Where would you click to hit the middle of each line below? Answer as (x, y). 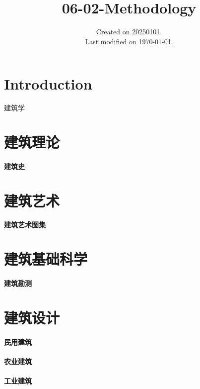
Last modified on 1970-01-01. (129, 41)
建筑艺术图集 (25, 225)
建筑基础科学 (46, 259)
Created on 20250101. (129, 32)
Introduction (48, 84)
